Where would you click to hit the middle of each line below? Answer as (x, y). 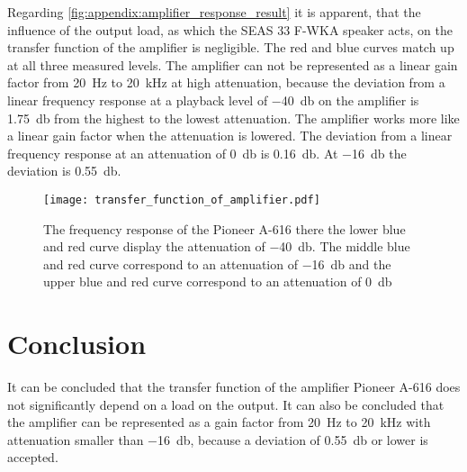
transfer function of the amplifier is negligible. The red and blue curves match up (231, 47)
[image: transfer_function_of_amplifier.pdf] (182, 200)
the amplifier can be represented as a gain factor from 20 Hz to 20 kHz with (219, 422)
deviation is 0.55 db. (64, 171)
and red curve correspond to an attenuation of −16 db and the (217, 263)
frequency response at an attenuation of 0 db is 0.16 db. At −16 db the (207, 153)
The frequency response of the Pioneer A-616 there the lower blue (225, 228)
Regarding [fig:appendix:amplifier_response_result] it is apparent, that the (214, 12)
